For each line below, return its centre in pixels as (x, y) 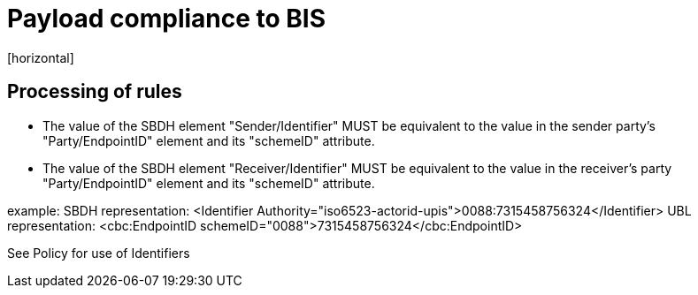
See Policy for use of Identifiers (99, 253)
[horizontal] (41, 57)
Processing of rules (95, 92)
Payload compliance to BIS (167, 19)
